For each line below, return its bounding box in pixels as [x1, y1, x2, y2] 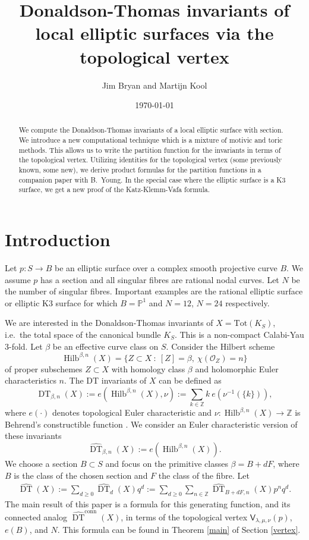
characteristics [5, 374, 56, 387]
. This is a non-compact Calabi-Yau [174, 328, 304, 340]
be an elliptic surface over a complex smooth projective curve [54, 262, 278, 274]
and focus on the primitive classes [105, 457, 228, 469]
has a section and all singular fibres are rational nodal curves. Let [40, 273, 279, 285]
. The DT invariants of [64, 374, 147, 387]
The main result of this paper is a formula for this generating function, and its [5, 498, 291, 510]
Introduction [5, 227, 111, 252]
